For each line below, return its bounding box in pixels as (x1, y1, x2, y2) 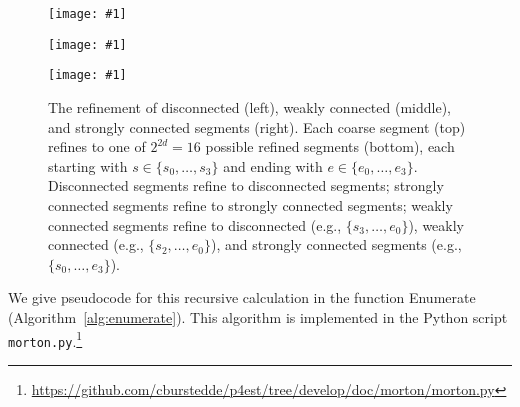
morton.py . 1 (8, 327, 83, 351)
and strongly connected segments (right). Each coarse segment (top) (48, 116, 466, 137)
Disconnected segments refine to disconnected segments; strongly (48, 175, 444, 196)
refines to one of (48, 136, 146, 157)
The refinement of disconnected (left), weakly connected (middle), (48, 96, 451, 117)
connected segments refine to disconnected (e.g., (48, 214, 342, 235)
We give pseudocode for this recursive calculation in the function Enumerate (8, 287, 476, 308)
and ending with (223, 155, 323, 176)
